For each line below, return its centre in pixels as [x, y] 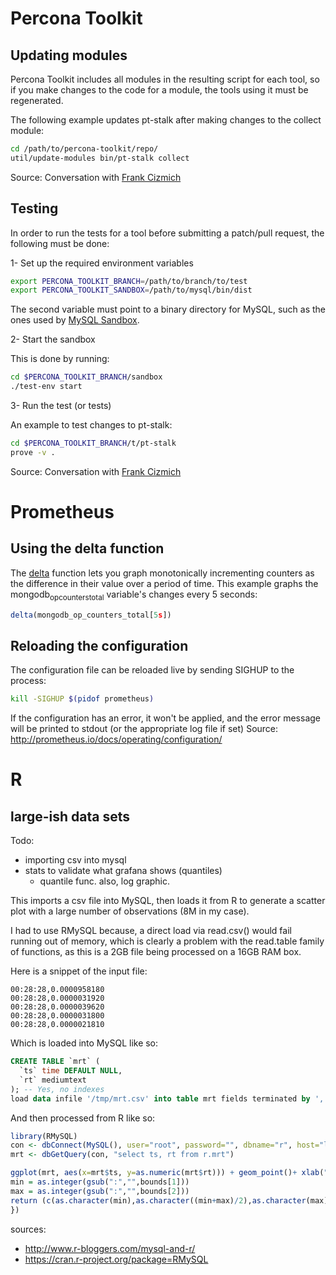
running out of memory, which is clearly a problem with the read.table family [167, 941]
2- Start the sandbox [53, 339]
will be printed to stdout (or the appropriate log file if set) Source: [144, 729]
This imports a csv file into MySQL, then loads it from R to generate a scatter [168, 901]
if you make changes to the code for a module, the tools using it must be [159, 90]
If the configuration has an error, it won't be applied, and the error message [165, 718]
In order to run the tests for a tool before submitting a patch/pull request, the [167, 233]
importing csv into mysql [75, 860]
